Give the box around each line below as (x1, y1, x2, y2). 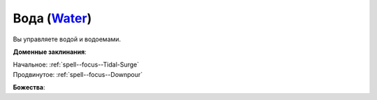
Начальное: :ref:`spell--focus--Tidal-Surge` (13, 60, 140, 69)
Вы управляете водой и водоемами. (13, 35, 121, 43)
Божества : (13, 83, 45, 92)
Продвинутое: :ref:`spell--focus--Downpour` (13, 70, 143, 78)
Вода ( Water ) (13, 10, 92, 26)
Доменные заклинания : (13, 48, 87, 56)
